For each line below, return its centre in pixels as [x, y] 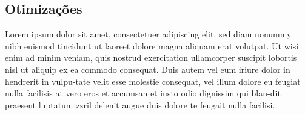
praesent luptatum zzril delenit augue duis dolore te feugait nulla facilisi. [140, 104]
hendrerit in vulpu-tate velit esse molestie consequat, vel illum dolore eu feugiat [153, 81]
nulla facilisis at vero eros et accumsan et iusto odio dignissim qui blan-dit [143, 93]
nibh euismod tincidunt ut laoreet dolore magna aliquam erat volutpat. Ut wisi [152, 45]
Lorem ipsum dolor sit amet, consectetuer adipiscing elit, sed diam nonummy [148, 34]
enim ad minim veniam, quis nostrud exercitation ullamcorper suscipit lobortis [151, 57]
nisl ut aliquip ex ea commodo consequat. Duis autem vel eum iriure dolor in [148, 69]
